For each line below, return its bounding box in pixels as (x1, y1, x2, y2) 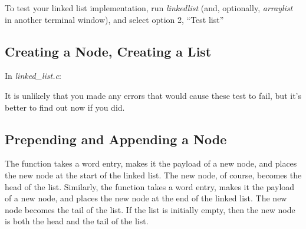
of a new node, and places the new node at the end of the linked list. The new (5, 192, 287, 204)
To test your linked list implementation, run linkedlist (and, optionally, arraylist (5, 2, 293, 14)
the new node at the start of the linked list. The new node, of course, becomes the (5, 168, 302, 181)
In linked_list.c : (5, 69, 61, 82)
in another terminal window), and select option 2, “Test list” (5, 13, 224, 25)
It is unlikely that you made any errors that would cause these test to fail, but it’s (5, 89, 302, 101)
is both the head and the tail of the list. (5, 215, 149, 227)
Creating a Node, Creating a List (5, 42, 212, 60)
